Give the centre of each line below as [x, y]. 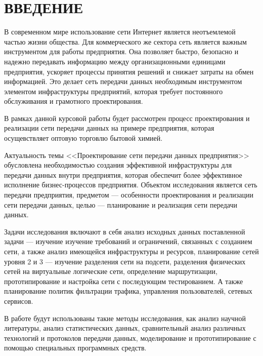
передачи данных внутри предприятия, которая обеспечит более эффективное [123, 174]
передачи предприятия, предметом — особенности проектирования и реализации [129, 195]
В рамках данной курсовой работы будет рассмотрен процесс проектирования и [127, 118]
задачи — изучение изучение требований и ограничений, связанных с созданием [128, 241]
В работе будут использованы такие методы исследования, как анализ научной [125, 318]
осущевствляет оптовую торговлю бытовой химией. [83, 138]
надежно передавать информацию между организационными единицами [115, 61]
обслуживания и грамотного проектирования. [74, 101]
